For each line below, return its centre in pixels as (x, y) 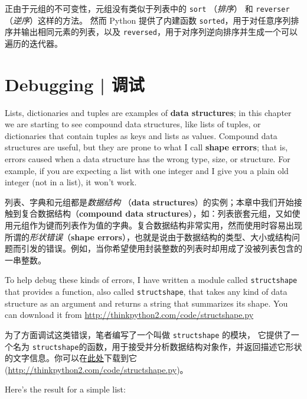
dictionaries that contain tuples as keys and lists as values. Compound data (141, 135)
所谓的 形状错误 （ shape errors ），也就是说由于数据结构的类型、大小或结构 (148, 236)
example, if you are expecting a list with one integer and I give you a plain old (147, 170)
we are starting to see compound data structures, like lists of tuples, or (133, 124)
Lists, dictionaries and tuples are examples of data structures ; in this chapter (148, 112)
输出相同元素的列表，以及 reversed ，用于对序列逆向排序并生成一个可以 (159, 32)
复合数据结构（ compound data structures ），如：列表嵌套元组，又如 (156, 213)
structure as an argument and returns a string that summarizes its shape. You (146, 303)
